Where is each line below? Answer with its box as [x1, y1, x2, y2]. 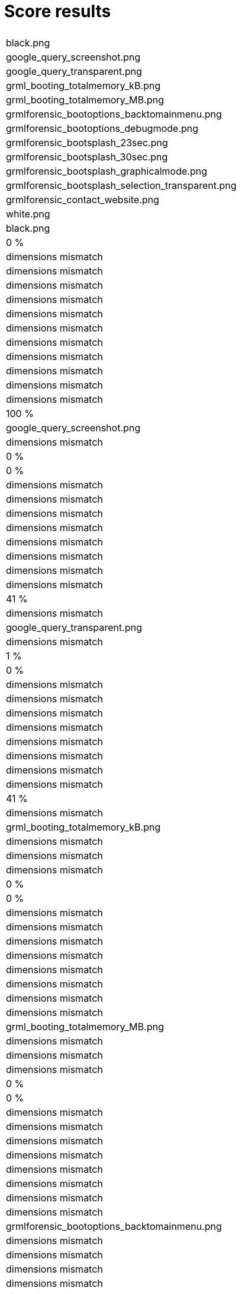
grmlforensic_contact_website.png [6, 193, 159, 206]
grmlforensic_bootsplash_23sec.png [6, 136, 168, 149]
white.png [6, 207, 50, 220]
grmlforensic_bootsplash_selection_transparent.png [6, 179, 237, 191]
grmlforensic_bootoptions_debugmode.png [6, 122, 198, 134]
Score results [4, 1, 111, 21]
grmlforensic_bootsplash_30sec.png [6, 150, 168, 163]
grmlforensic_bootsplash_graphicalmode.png [6, 165, 207, 177]
